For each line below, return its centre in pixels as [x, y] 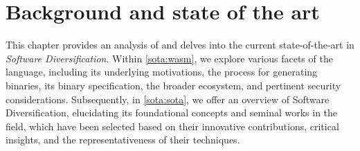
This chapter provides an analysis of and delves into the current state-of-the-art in [180, 45]
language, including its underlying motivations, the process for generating [162, 72]
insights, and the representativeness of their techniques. [123, 140]
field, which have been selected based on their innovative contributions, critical [172, 126]
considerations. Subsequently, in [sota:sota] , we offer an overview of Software [168, 99]
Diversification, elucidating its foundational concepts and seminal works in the [172, 113]
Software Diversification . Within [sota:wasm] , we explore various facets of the [169, 58]
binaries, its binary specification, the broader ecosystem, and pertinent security [173, 85]
